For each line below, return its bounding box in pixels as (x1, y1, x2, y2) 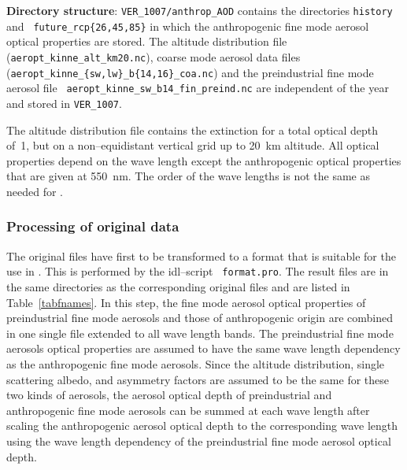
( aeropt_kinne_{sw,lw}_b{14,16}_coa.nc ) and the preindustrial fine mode (6, 64, 374, 80)
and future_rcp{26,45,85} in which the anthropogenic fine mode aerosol (6, 17, 369, 34)
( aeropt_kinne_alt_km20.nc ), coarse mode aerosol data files (6, 48, 301, 65)
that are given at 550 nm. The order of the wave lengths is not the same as (6, 168, 370, 184)
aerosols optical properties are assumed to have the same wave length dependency (6, 340, 401, 357)
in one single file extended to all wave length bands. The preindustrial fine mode (6, 324, 394, 341)
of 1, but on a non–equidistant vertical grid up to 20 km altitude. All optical (6, 137, 379, 154)
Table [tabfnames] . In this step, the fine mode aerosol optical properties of (6, 294, 366, 310)
